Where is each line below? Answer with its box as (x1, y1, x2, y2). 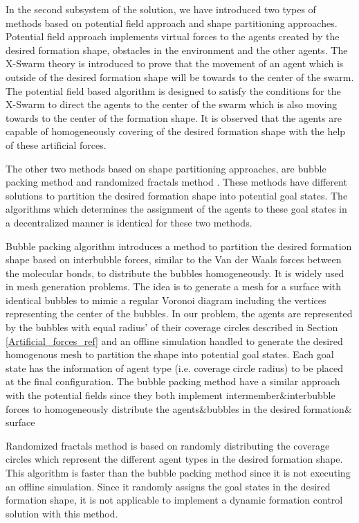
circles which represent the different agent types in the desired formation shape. (6, 452, 343, 466)
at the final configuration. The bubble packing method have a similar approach (6, 374, 340, 389)
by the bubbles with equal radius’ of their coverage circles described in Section (6, 320, 338, 335)
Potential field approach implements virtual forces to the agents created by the (6, 29, 340, 44)
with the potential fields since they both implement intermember (6, 388, 280, 402)
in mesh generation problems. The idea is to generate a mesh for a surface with (6, 279, 342, 294)
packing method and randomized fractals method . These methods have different (6, 175, 347, 189)
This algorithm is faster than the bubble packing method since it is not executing (6, 466, 351, 479)
